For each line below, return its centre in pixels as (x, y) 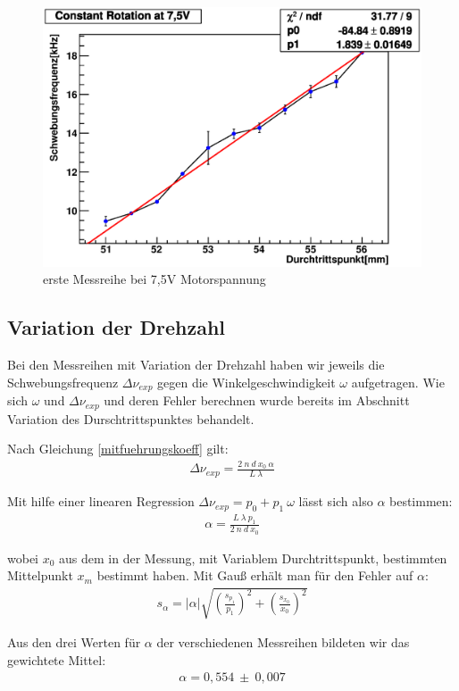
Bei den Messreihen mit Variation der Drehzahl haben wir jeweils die (196, 365)
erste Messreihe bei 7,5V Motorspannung (154, 279)
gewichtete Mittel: (57, 660)
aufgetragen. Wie (398, 382)
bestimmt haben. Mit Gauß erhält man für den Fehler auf (255, 575)
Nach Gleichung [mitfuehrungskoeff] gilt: (118, 449)
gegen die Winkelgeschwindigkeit (246, 382)
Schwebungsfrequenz (63, 382)
